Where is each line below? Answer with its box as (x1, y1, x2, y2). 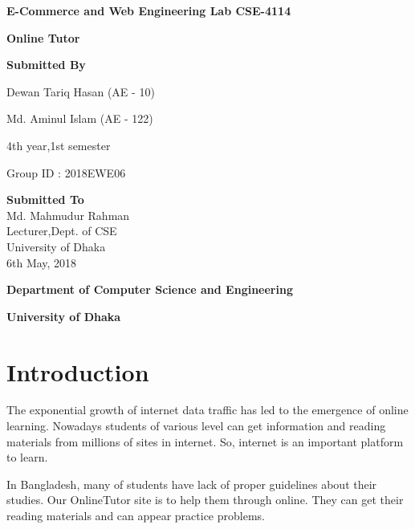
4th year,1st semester (6, 136, 111, 153)
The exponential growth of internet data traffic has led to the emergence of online (6, 401, 409, 418)
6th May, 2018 (6, 254, 77, 271)
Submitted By (6, 56, 86, 73)
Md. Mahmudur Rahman (6, 206, 130, 223)
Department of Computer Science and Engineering (6, 281, 293, 298)
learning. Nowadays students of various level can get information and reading (6, 417, 386, 434)
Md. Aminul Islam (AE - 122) (6, 110, 153, 127)
